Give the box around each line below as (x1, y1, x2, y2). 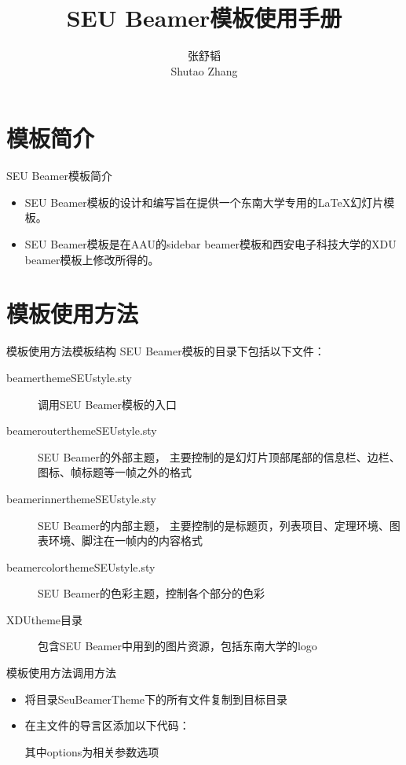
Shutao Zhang (170, 62, 238, 79)
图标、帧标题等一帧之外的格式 (38, 464, 192, 480)
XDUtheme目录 (6, 611, 83, 627)
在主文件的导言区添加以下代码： (24, 717, 190, 734)
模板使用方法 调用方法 (6, 664, 116, 681)
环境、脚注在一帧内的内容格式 (48, 532, 203, 549)
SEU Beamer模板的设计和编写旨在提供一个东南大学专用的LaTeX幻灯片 (24, 193, 384, 210)
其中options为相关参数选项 (24, 743, 159, 759)
